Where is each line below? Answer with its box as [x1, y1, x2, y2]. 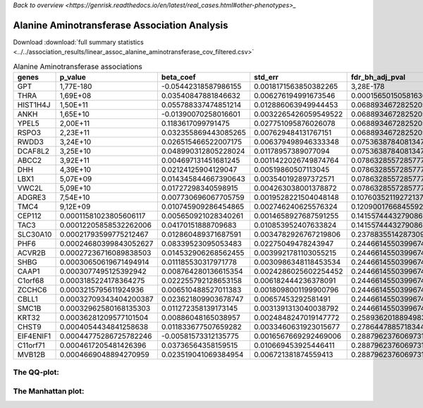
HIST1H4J [17, 100, 51, 110]
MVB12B [17, 350, 46, 359]
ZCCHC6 [17, 285, 47, 295]
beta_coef [161, 73, 197, 82]
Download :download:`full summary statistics [13, 37, 144, 46]
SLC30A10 [17, 230, 52, 240]
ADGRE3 [17, 192, 47, 202]
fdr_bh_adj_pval [350, 73, 405, 82]
